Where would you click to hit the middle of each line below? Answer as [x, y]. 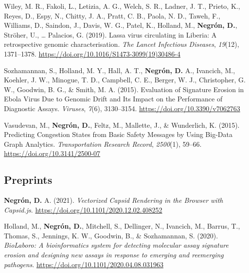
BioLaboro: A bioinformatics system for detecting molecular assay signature [116, 245]
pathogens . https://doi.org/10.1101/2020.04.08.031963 [84, 264]
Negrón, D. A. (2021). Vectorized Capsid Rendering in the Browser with [114, 200]
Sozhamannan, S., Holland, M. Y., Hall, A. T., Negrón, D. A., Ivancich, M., [120, 70]
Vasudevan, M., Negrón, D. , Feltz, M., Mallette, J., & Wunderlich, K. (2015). [122, 125]
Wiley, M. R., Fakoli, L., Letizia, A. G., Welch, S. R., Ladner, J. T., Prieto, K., [122, 6]
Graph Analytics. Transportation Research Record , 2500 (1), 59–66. [103, 144]
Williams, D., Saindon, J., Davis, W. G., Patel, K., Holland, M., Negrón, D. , [121, 25]
